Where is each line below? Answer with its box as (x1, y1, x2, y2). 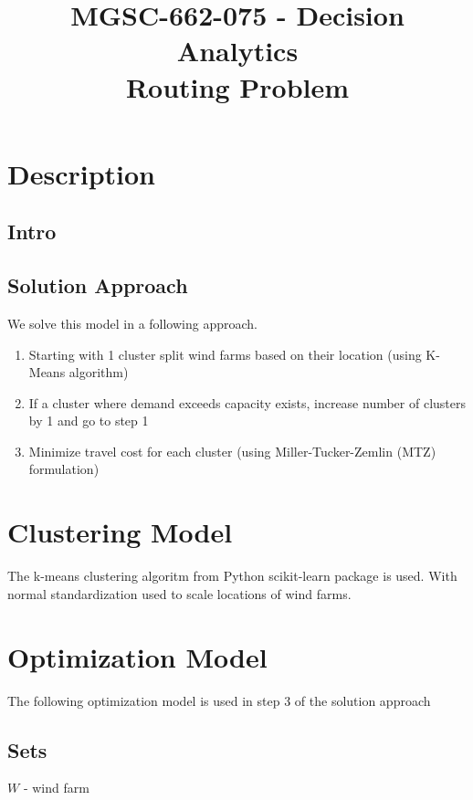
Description (7, 154, 156, 192)
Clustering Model (7, 513, 233, 551)
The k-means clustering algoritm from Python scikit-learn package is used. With (7, 566, 457, 585)
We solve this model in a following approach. (7, 313, 258, 332)
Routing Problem (125, 68, 350, 105)
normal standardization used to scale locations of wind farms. (7, 584, 352, 603)
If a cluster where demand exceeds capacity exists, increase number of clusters (28, 393, 467, 412)
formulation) (28, 459, 100, 479)
